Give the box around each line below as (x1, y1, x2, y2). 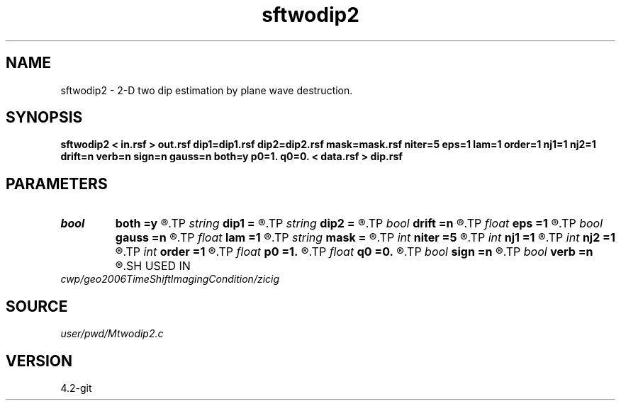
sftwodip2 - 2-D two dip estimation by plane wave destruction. (60, 84, 353, 96)
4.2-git (60, 381, 92, 394)
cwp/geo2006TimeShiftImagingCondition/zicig (60, 273, 280, 286)
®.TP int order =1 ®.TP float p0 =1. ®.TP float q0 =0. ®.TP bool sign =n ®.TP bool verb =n (115, 244, 593, 259)
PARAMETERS (6, 174, 108, 193)
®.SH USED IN (115, 259, 191, 274)
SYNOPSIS (6, 108, 83, 127)
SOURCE (6, 297, 68, 315)
